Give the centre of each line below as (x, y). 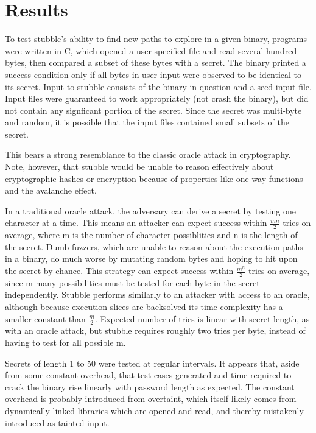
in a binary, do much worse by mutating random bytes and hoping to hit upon (151, 259)
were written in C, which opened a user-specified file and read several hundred (151, 50)
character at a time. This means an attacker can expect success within (136, 223)
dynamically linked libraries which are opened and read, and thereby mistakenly (154, 411)
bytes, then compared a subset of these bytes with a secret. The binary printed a (156, 62)
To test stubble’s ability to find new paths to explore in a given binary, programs (156, 39)
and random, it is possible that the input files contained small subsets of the (147, 122)
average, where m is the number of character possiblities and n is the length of (151, 235)
